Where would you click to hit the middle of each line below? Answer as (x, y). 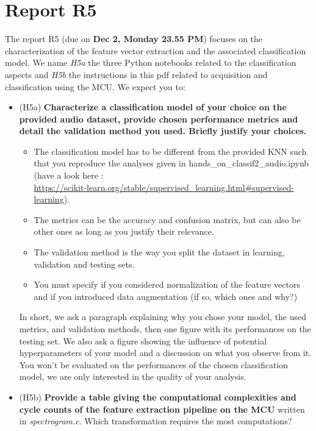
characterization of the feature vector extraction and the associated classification (156, 50)
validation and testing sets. (84, 264)
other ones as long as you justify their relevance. (124, 231)
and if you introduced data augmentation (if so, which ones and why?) (166, 296)
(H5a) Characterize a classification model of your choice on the (153, 107)
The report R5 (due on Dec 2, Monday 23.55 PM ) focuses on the (134, 39)
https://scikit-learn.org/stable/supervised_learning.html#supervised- (164, 187)
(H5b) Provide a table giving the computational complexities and (158, 397)
